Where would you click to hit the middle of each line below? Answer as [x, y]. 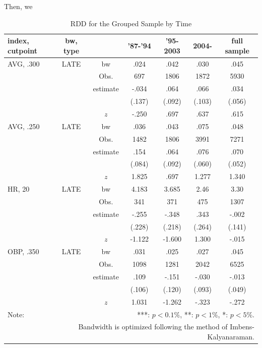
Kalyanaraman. [231, 336]
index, [18, 41]
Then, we [18, 6]
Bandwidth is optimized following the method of [153, 327]
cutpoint [23, 50]
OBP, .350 [23, 251]
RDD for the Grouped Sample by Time [131, 23]
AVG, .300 [24, 63]
